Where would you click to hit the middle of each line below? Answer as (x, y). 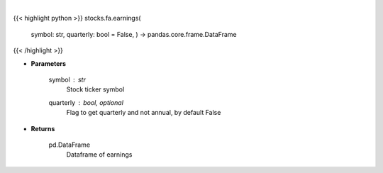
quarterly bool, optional (86, 102)
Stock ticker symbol (95, 89)
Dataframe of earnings (99, 155)
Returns (43, 128)
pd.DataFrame (70, 145)
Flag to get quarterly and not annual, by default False (144, 113)
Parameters (49, 63)
